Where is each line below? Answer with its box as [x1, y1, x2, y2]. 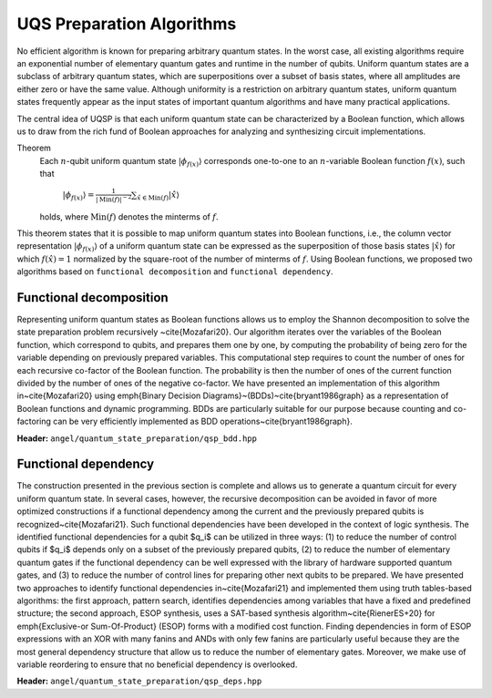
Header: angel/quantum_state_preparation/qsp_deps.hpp [16, 675, 262, 687]
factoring [16, 416, 52, 427]
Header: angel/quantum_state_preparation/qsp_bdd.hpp [16, 433, 257, 444]
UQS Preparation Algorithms [16, 14, 237, 34]
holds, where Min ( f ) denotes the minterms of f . [39, 210, 219, 222]
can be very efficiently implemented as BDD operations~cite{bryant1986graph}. [53, 416, 353, 427]
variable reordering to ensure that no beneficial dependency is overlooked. [16, 659, 298, 670]
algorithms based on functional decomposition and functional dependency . [16, 266, 333, 277]
